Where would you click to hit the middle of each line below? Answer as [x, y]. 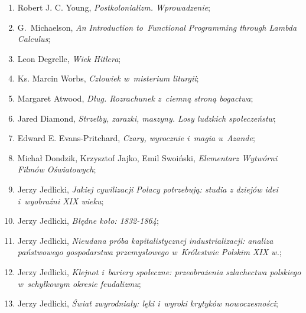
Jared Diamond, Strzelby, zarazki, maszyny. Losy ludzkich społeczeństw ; [147, 118]
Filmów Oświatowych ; [57, 169]
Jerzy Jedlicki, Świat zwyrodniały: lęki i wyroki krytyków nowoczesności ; [148, 303]
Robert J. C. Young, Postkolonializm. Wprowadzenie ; [114, 7]
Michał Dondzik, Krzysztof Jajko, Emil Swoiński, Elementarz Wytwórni [147, 157]
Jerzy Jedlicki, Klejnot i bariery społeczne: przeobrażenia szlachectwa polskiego [159, 271]
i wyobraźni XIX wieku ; [61, 200]
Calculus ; [34, 39]
